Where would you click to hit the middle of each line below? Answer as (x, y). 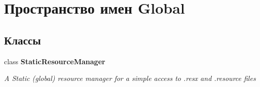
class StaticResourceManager (55, 61)
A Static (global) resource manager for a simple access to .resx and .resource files (130, 78)
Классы (23, 40)
